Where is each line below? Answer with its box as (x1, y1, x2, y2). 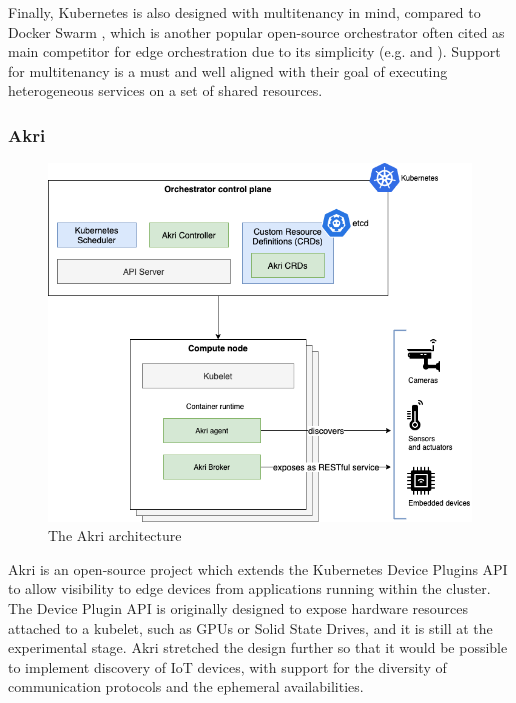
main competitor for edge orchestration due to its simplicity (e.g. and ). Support (8, 41, 501, 62)
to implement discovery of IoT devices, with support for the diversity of (8, 656, 447, 677)
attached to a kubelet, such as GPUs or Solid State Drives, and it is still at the (8, 617, 493, 638)
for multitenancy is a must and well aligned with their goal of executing (8, 60, 448, 81)
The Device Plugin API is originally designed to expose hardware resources (8, 598, 469, 619)
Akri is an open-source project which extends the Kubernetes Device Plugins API (8, 558, 508, 579)
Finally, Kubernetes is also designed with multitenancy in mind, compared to (8, 2, 481, 22)
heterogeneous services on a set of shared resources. (8, 80, 323, 101)
